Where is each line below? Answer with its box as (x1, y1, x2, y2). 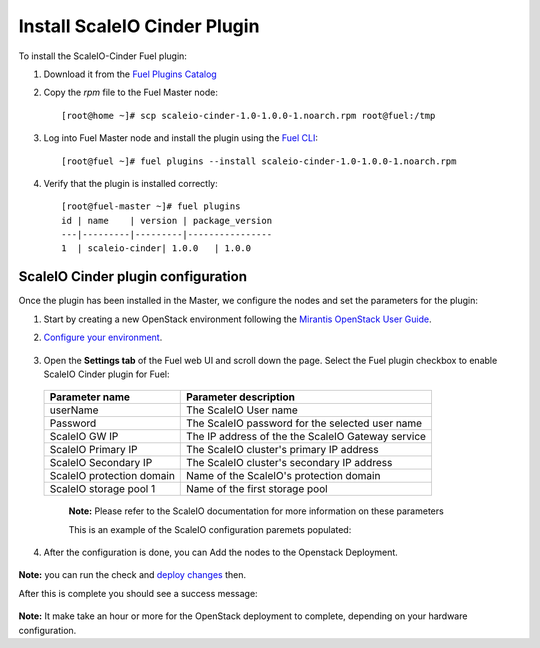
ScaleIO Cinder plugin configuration (18, 268, 247, 285)
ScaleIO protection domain (49, 469, 175, 483)
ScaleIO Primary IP (49, 443, 139, 457)
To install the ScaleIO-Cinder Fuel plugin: (18, 50, 187, 62)
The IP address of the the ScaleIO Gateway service (186, 430, 427, 444)
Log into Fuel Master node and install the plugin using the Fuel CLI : (43, 132, 319, 144)
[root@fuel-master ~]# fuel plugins (61, 201, 241, 212)
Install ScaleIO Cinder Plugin (18, 15, 260, 37)
